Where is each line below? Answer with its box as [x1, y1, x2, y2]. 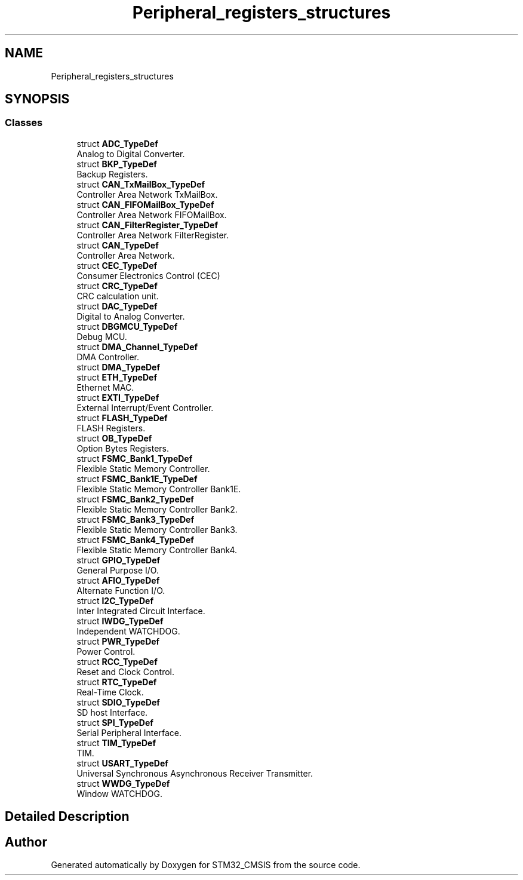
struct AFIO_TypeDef [76, 575, 160, 585]
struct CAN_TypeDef [76, 240, 159, 250]
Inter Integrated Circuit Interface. [76, 605, 205, 616]
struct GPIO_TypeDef [76, 554, 161, 565]
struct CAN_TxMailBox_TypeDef [76, 179, 205, 189]
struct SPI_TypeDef [76, 717, 153, 728]
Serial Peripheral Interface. [76, 727, 181, 738]
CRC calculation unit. [76, 290, 159, 301]
